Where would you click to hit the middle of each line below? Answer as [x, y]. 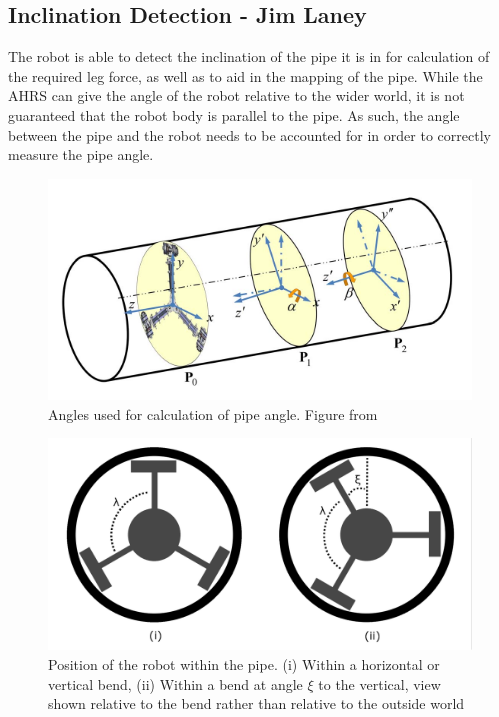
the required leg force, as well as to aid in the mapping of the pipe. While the [245, 75]
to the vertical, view [379, 683]
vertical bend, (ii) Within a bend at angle [175, 683]
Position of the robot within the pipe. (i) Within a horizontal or [244, 664]
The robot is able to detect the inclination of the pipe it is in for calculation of [249, 56]
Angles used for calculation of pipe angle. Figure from [213, 413]
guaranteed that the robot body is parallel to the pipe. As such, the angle [234, 114]
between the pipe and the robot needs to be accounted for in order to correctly [249, 134]
